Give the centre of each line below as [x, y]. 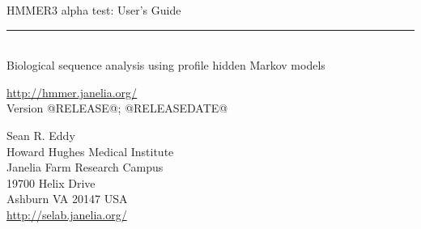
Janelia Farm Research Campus [85, 167]
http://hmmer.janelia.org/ [72, 92]
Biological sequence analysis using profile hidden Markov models [166, 65]
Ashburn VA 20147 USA [67, 199]
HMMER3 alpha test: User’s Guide [94, 10]
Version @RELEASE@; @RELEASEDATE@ [117, 108]
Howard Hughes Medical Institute [90, 151]
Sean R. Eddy [41, 135]
